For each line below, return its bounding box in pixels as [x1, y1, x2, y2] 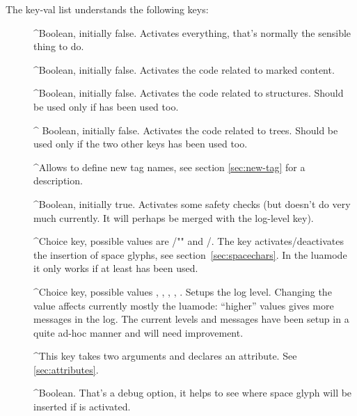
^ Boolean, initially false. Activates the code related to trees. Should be [33, 122, 338, 137]
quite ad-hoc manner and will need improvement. [33, 325, 244, 339]
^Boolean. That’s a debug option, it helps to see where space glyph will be [33, 385, 352, 400]
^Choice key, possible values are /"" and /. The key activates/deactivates [33, 234, 344, 248]
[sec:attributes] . [33, 362, 99, 376]
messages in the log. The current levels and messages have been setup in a [33, 312, 349, 326]
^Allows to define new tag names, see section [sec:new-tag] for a [33, 159, 306, 174]
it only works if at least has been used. [33, 261, 198, 275]
